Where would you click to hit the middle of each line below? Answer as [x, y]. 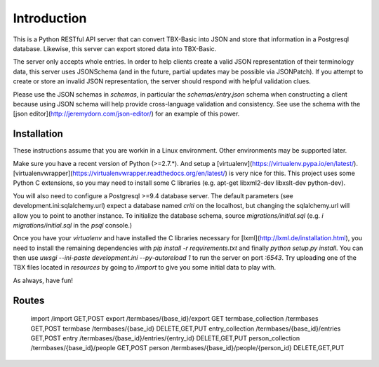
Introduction [50, 18]
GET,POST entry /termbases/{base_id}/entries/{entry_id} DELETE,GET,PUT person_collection [165, 338]
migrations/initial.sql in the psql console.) [73, 225]
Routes [29, 300]
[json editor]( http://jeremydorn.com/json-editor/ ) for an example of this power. [126, 114]
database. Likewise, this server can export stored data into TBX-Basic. [115, 48]
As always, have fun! [43, 280]
